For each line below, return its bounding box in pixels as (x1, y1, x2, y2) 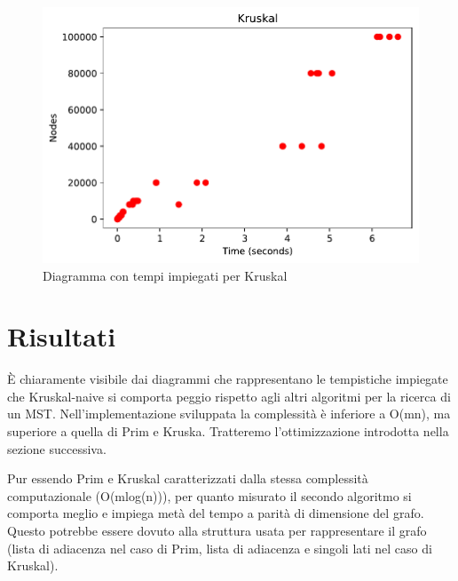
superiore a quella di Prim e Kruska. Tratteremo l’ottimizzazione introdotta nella (7, 422, 449, 441)
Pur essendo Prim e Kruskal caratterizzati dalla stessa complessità (7, 469, 368, 488)
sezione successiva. (7, 439, 107, 458)
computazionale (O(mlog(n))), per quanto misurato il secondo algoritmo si (7, 486, 412, 505)
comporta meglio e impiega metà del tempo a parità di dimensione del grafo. (7, 504, 424, 522)
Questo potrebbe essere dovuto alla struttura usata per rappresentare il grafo (7, 521, 427, 540)
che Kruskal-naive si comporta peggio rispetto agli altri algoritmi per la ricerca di (7, 386, 451, 405)
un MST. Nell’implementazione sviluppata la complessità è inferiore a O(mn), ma (7, 404, 451, 423)
